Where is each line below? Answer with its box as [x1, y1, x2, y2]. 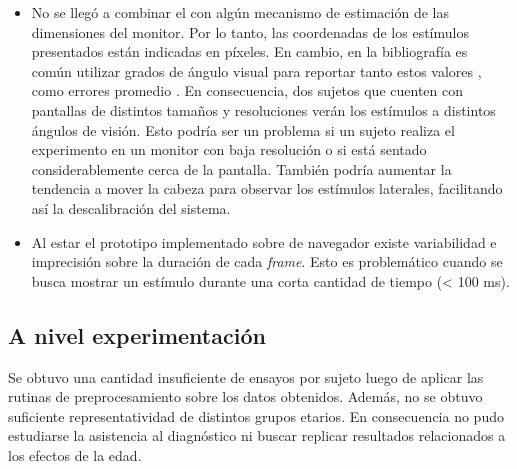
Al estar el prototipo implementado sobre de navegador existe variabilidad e [31, 231, 497, 252]
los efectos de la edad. [8, 444, 142, 465]
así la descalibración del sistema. [31, 197, 231, 218]
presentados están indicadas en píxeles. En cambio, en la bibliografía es [31, 41, 468, 62]
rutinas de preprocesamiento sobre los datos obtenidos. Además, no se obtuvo [8, 386, 483, 407]
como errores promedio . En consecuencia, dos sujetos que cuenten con [31, 80, 463, 101]
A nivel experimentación [8, 319, 266, 350]
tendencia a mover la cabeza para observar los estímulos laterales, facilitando [31, 178, 503, 199]
